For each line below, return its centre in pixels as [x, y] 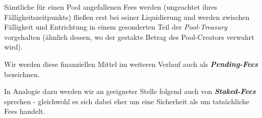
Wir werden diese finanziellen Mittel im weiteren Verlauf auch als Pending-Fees [131, 64]
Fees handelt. [25, 111]
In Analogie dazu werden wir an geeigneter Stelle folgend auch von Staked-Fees [130, 91]
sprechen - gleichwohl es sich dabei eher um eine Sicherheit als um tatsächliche [127, 101]
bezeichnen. [22, 74]
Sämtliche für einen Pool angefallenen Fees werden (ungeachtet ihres [111, 7]
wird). [14, 47]
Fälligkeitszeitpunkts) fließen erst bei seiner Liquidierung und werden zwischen [127, 17]
